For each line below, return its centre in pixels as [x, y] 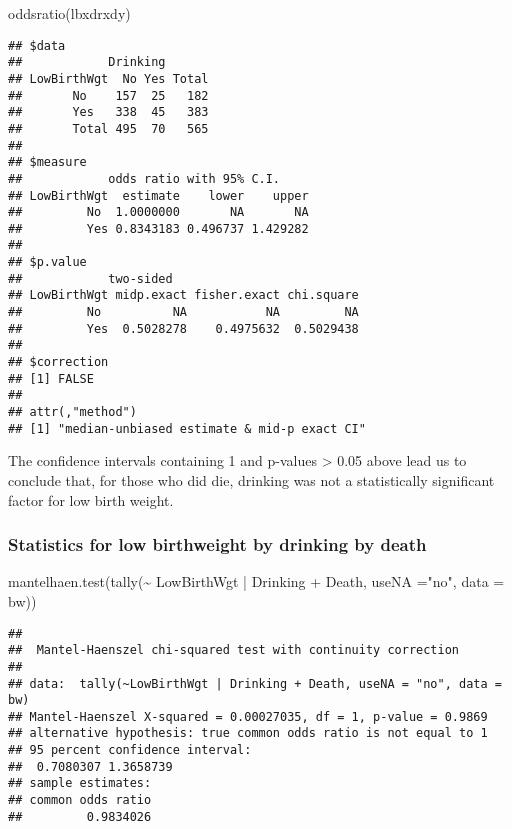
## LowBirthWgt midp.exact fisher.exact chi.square [183, 295]
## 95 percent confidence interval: [130, 750]
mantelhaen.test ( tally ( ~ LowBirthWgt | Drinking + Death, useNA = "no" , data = [256, 581]
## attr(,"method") [72, 412]
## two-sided [90, 278]
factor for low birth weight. [91, 499]
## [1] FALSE [51, 378]
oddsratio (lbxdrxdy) [69, 13]
